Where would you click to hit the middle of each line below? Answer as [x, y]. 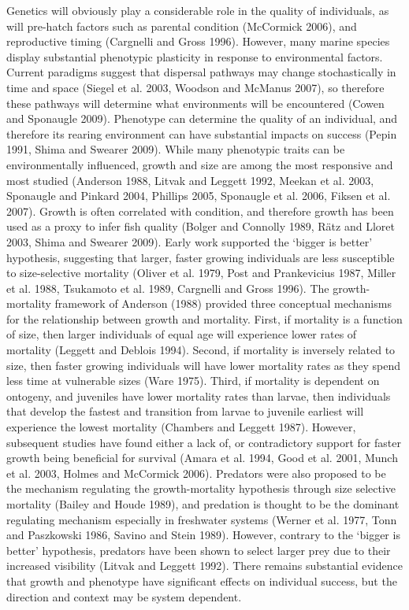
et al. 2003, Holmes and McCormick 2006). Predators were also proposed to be [196, 473]
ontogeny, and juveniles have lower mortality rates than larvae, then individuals [199, 396]
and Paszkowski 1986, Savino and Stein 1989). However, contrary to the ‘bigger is [203, 535]
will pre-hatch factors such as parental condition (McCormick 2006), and [182, 26]
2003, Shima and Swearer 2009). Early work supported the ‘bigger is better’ [190, 241]
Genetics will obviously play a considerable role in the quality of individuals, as [198, 10]
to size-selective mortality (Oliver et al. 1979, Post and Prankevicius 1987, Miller [201, 273]
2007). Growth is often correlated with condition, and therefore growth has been [200, 211]
